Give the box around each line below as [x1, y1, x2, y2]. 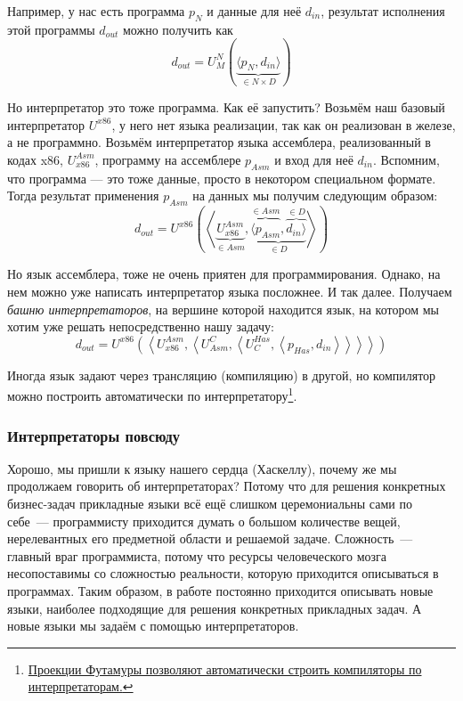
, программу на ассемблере [94, 150, 241, 168]
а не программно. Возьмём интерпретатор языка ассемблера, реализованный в [7, 133, 431, 151]
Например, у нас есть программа [7, 2, 185, 20]
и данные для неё [207, 2, 302, 20]
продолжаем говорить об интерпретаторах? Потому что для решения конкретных [7, 477, 446, 495]
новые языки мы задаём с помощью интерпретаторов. [7, 616, 299, 635]
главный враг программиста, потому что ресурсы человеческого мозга [7, 546, 387, 565]
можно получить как [122, 20, 233, 38]
